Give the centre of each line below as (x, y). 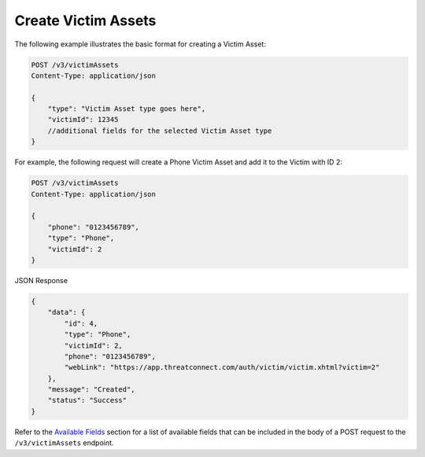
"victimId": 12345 (83, 120)
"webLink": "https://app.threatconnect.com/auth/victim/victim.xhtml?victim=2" (222, 367)
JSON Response (41, 280)
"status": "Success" (87, 400)
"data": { (67, 312)
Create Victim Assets (85, 20)
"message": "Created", (91, 390)
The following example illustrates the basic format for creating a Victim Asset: (140, 44)
